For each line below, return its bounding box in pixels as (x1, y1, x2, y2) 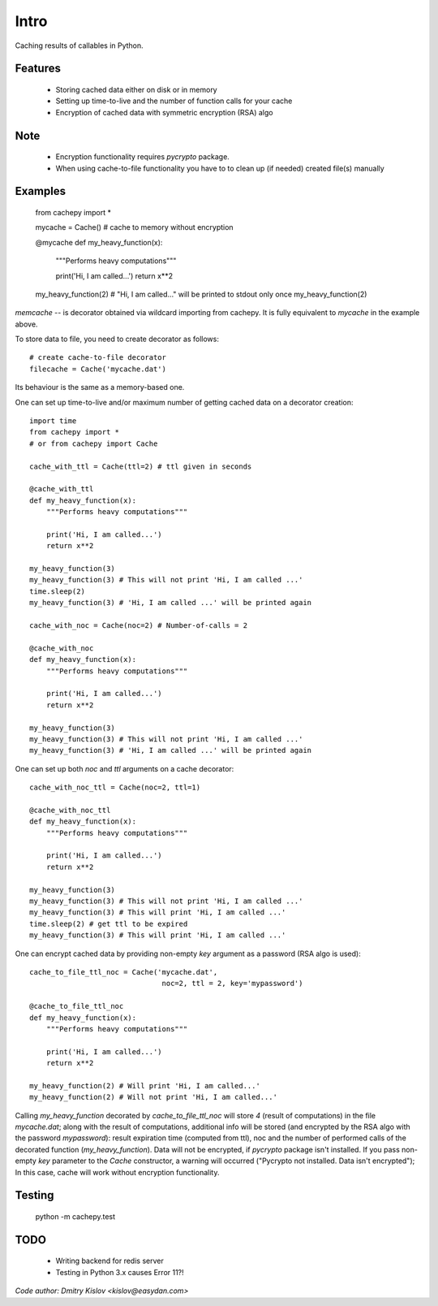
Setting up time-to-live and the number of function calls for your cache (55, 96, 293, 106)
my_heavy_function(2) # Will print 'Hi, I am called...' (29, 1081, 261, 1090)
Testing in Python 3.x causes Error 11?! (55, 1267, 184, 1277)
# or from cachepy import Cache (29, 439, 158, 448)
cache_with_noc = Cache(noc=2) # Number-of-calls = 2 (29, 621, 247, 630)
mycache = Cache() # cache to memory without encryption (35, 223, 234, 232)
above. (15, 319, 38, 329)
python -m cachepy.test (35, 1212, 116, 1222)
